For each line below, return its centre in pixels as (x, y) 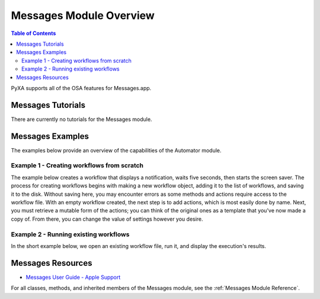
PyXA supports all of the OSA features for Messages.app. (81, 88)
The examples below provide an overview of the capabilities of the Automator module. (116, 150)
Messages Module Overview (83, 15)
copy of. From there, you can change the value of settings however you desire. (107, 219)
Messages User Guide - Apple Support (73, 277)
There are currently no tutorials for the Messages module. (81, 119)
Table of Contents (33, 33)
